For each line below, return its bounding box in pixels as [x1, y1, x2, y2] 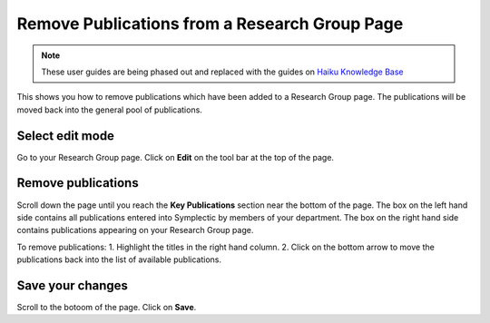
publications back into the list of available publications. [16, 254, 222, 265]
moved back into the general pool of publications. [16, 104, 203, 115]
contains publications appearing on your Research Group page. [16, 225, 254, 236]
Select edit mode [16, 128, 115, 143]
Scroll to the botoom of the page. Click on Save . [16, 302, 197, 312]
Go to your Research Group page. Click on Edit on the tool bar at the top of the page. [16, 152, 335, 162]
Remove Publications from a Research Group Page [16, 14, 404, 34]
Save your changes [16, 278, 129, 293]
